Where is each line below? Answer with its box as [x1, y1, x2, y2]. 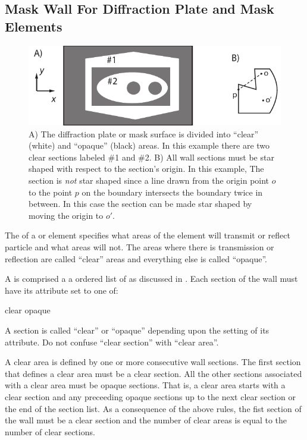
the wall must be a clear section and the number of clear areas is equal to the [5, 414, 287, 426]
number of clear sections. [5, 425, 95, 438]
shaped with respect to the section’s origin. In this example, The [29, 162, 264, 175]
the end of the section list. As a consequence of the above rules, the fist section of [5, 402, 302, 414]
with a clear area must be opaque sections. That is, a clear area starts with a [5, 379, 286, 391]
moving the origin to [29, 209, 104, 221]
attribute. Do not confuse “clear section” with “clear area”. [5, 335, 219, 348]
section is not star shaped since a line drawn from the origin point [29, 174, 270, 187]
